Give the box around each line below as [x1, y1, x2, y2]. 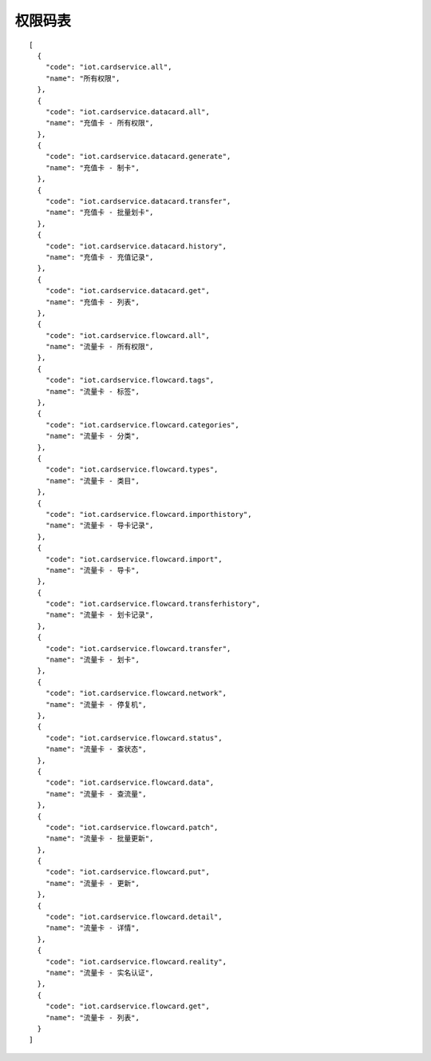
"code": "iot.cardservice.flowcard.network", [45, 689, 227, 698]
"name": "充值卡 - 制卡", [45, 163, 140, 172]
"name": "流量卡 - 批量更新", [45, 834, 154, 843]
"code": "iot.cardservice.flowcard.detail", [45, 912, 223, 922]
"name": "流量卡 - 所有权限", [45, 342, 154, 352]
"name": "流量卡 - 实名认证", [45, 968, 154, 977]
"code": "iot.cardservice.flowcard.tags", [45, 376, 215, 385]
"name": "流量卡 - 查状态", [45, 745, 147, 754]
